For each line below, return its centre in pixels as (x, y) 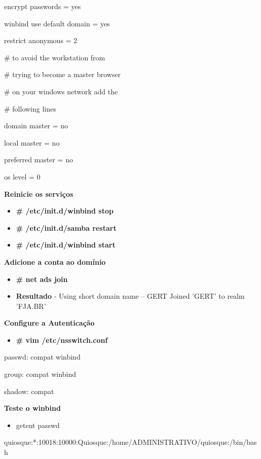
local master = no (32, 142)
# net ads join (42, 279)
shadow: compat (29, 391)
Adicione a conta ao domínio (55, 261)
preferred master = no (39, 160)
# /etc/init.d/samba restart (66, 227)
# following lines (30, 108)
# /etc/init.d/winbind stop (65, 211)
